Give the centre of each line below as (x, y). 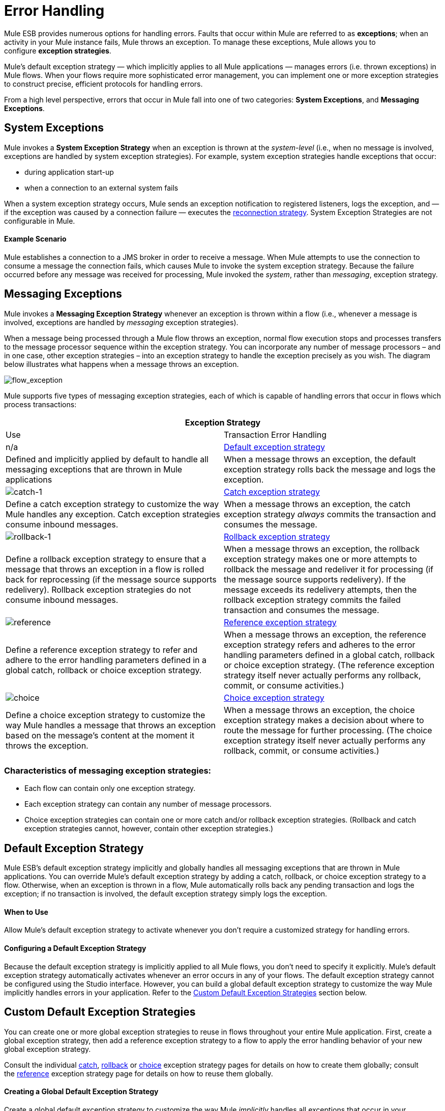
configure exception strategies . (58, 50)
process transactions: (40, 404)
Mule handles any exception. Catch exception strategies (113, 514)
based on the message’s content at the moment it (100, 735)
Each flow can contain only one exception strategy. (110, 788)
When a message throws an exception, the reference (325, 634)
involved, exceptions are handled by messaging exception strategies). (121, 322)
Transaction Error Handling (275, 434)
